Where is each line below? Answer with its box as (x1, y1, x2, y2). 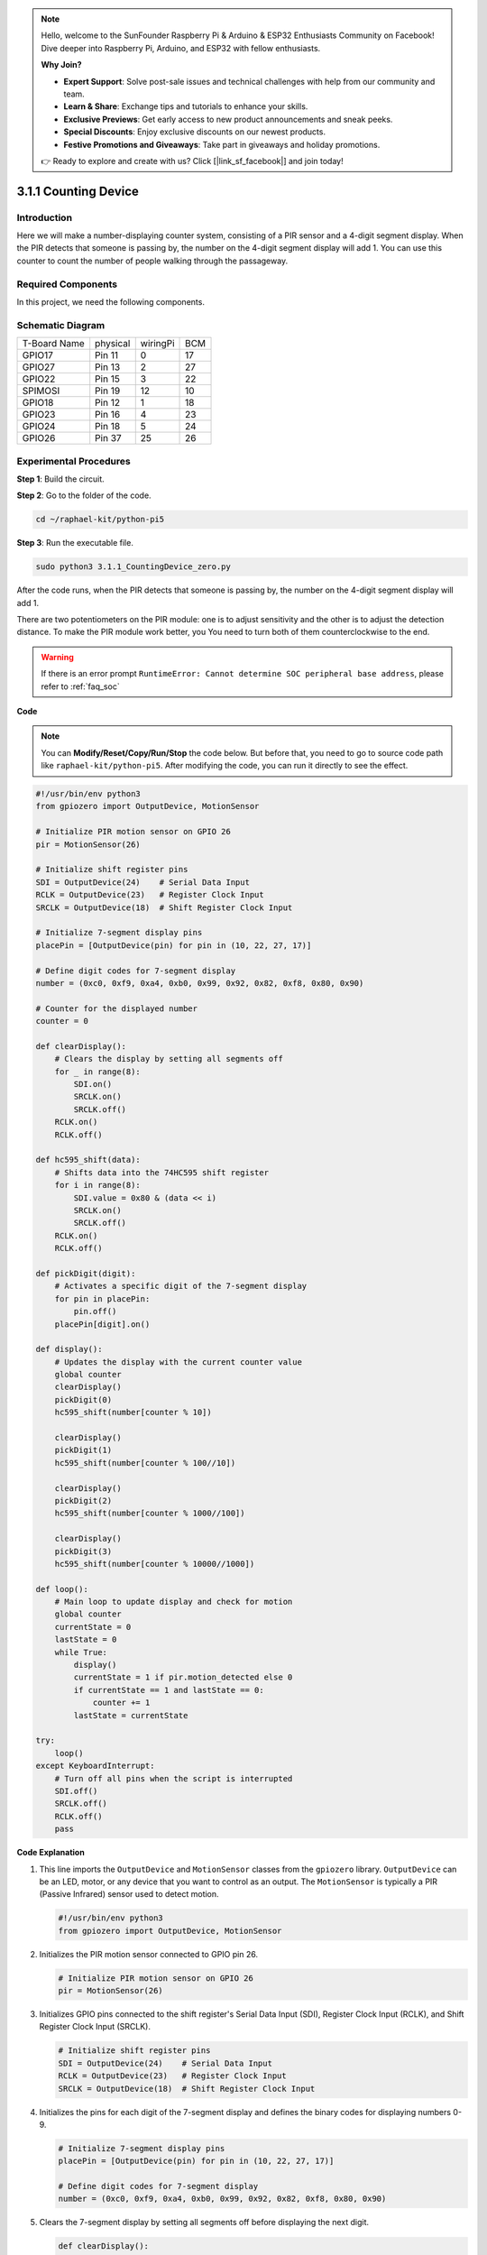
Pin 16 (95, 409, 121, 421)
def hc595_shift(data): (35, 1155, 142, 1165)
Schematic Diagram (16, 318, 106, 331)
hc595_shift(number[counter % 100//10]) (54, 1458, 236, 1468)
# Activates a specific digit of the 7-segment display (54, 1281, 308, 1292)
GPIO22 (22, 373, 56, 385)
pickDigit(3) (54, 1546, 113, 1556)
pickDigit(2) (54, 1496, 113, 1505)
